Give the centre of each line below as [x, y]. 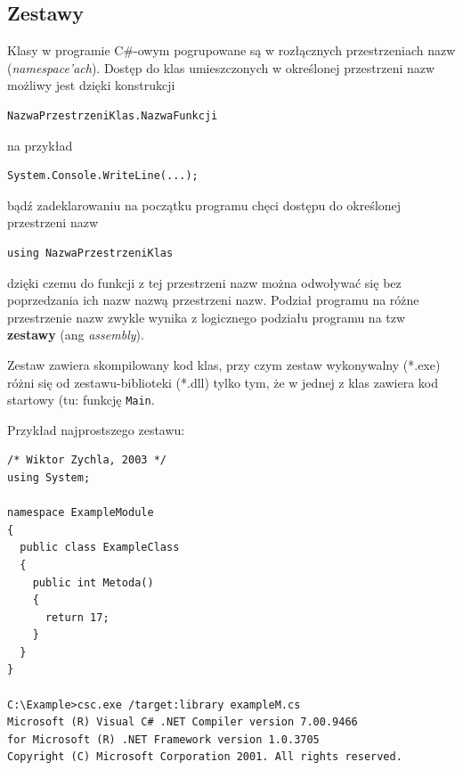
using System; [49, 477]
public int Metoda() [93, 582]
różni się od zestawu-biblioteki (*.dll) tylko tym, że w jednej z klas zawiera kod [223, 382]
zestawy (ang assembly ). [76, 335]
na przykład [40, 145]
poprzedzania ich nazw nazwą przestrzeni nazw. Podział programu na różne [213, 300]
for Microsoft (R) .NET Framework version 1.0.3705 [163, 739]
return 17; [77, 617]
